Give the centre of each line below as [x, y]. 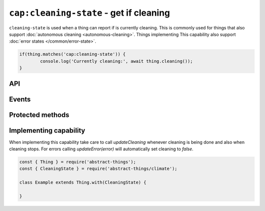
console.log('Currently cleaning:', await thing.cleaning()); [117, 61]
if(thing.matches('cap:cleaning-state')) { [73, 54]
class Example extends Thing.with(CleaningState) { [83, 183]
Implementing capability [47, 130]
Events [20, 99]
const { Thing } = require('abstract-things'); [78, 162]
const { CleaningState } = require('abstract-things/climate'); [98, 169]
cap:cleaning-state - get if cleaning [90, 13]
